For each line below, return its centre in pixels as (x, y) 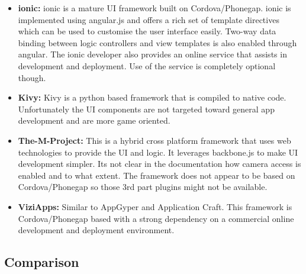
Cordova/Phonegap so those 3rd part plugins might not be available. (143, 187)
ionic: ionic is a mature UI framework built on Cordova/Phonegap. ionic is (154, 8)
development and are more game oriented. (94, 120)
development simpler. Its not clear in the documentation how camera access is (160, 164)
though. (32, 77)
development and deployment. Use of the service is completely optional (147, 65)
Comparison (42, 262)
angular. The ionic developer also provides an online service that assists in (152, 54)
